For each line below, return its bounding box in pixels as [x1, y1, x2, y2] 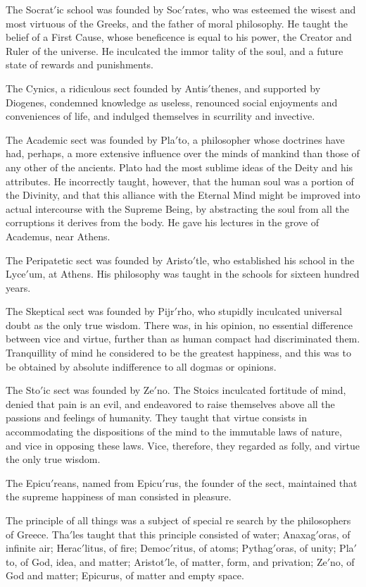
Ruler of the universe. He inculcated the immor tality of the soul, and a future [6, 43, 343, 58]
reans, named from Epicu [53, 475, 163, 490]
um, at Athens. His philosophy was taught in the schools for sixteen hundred [28, 266, 360, 281]
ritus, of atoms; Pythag [172, 540, 273, 555]
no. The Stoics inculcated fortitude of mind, [156, 383, 346, 397]
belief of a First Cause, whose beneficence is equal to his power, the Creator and [6, 30, 352, 44]
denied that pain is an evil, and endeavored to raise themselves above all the [6, 396, 335, 411]
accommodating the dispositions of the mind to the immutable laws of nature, [6, 424, 342, 439]
